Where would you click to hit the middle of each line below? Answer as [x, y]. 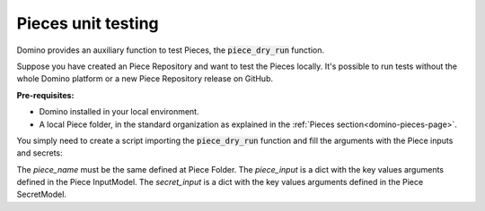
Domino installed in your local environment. [119, 112]
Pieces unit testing [88, 23]
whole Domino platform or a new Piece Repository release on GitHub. [145, 79]
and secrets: [40, 153]
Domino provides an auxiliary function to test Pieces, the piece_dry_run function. [171, 50]
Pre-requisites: [45, 95]
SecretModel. [42, 194]
